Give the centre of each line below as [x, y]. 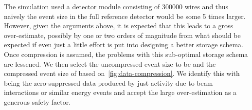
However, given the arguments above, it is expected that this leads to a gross [119, 26]
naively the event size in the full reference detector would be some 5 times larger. [125, 16]
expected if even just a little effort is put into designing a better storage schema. [124, 45]
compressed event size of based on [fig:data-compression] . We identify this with [122, 73]
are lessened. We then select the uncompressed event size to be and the [110, 64]
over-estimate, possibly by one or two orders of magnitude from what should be [122, 35]
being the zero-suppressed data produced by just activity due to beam [108, 82]
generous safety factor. [37, 101]
